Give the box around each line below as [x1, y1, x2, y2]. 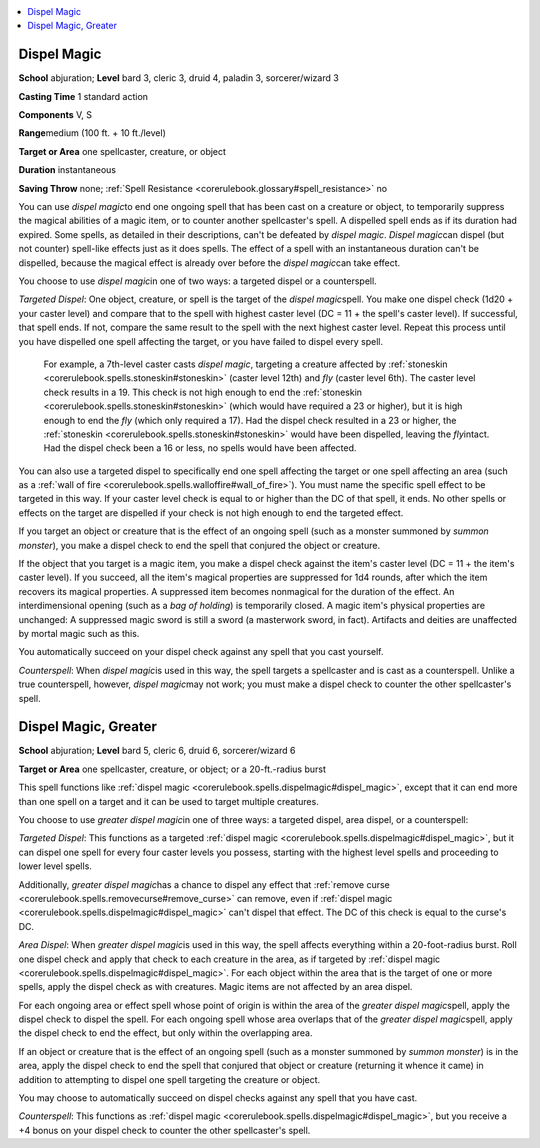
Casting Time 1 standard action [18, 90, 149, 102]
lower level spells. [18, 860, 92, 872]
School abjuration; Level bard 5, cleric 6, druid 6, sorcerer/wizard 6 [18, 745, 296, 757]
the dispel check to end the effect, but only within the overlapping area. [18, 1027, 313, 1039]
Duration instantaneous [18, 164, 117, 176]
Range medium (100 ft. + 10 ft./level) [18, 127, 167, 139]
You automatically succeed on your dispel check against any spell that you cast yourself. [18, 646, 384, 658]
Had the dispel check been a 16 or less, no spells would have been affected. [43, 442, 357, 454]
